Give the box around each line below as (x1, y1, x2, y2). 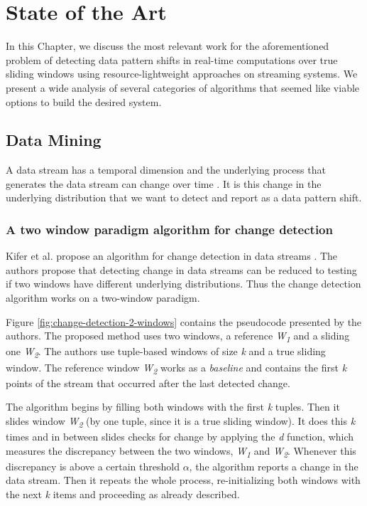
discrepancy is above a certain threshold (6, 458, 180, 473)
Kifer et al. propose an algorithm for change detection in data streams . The (6, 248, 338, 263)
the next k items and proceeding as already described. (6, 486, 240, 501)
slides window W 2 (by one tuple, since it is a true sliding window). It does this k (6, 413, 356, 430)
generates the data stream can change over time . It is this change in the (6, 176, 322, 191)
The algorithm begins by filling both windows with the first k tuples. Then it (6, 399, 340, 414)
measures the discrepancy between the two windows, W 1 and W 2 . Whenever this (6, 443, 356, 460)
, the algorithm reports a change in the (189, 458, 358, 473)
